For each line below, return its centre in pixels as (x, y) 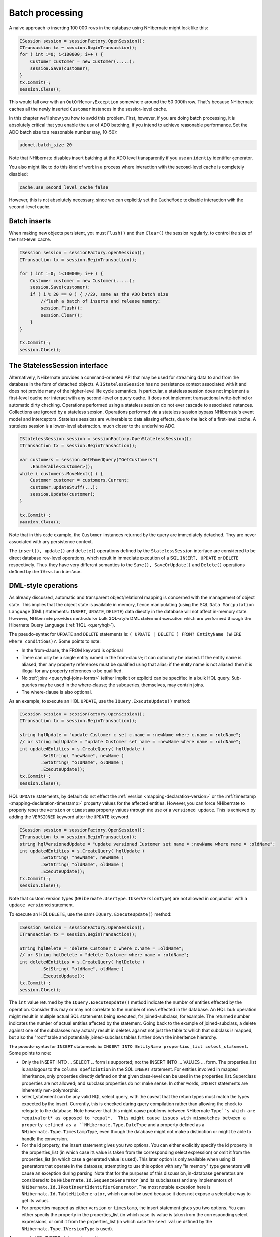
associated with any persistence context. (51, 541)
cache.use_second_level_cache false (64, 187)
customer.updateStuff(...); (64, 487)
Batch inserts (30, 221)
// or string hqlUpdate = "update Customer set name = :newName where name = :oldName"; (131, 742)
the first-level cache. (30, 239)
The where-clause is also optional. (57, 692)
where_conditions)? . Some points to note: (55, 641)
